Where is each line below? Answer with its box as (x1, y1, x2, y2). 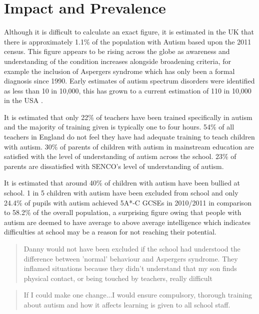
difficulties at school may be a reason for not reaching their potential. (4, 226, 216, 237)
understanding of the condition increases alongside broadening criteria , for (4, 55, 231, 66)
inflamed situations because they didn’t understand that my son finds (23, 263, 237, 273)
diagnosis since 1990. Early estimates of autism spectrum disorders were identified (4, 75, 255, 86)
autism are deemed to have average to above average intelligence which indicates (4, 216, 250, 227)
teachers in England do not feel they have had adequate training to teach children (4, 131, 255, 142)
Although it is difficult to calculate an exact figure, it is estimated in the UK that (4, 26, 254, 37)
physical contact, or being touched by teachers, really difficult (23, 272, 212, 283)
